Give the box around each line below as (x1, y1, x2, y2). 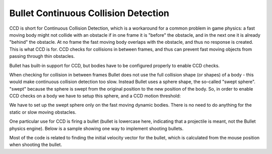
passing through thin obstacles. (9, 53, 75, 59)
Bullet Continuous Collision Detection (9, 8, 170, 19)
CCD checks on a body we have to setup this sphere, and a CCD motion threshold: (9, 93, 181, 99)
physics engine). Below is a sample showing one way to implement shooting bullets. (9, 125, 184, 131)
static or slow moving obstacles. (9, 109, 77, 115)
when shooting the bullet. (9, 141, 62, 148)
